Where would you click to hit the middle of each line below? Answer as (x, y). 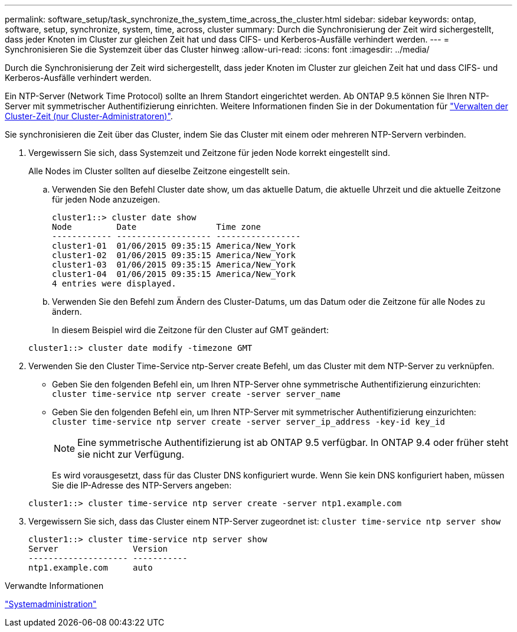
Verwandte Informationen (54, 586)
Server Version (98, 549)
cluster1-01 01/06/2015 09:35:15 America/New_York (174, 246)
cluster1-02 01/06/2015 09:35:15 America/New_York (174, 255)
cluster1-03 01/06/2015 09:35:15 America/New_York (174, 265)
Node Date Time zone (157, 227)
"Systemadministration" (51, 604)
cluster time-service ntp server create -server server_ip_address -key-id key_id (248, 422)
